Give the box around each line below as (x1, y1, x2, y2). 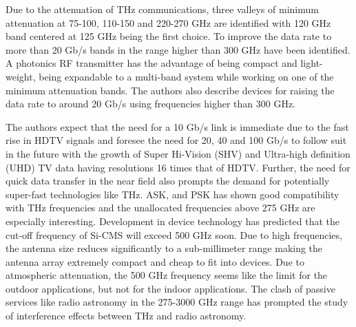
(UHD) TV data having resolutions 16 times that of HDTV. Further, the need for (6, 160, 350, 174)
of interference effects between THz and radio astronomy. (6, 308, 247, 323)
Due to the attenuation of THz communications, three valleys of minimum (6, 2, 319, 16)
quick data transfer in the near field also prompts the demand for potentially (6, 173, 330, 188)
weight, (6, 69, 36, 83)
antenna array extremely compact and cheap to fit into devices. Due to (6, 254, 304, 268)
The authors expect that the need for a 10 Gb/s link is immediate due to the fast (6, 119, 349, 134)
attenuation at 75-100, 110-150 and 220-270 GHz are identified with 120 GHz (6, 15, 331, 30)
